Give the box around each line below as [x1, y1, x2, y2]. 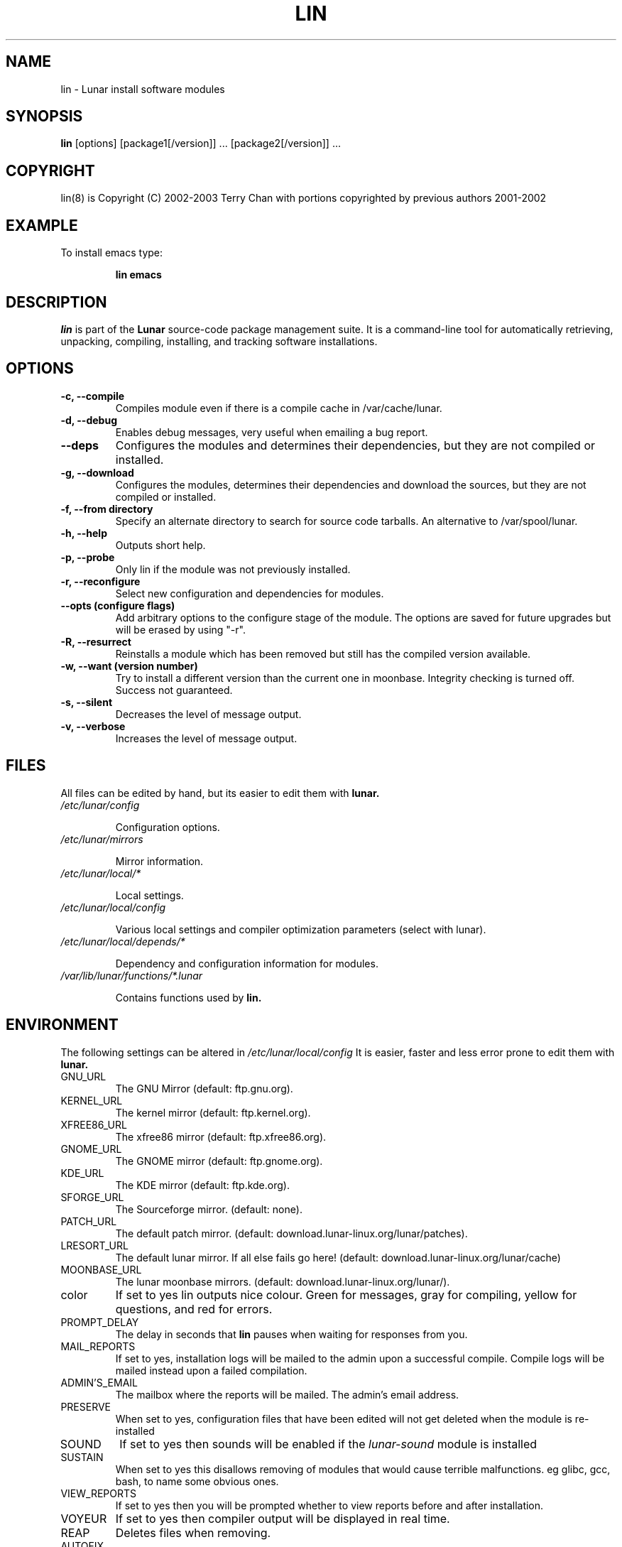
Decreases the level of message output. [115, 707, 302, 720]
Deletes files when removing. [115, 1525, 271, 1540]
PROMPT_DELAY [60, 1315, 139, 1328]
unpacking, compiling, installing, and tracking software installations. [60, 335, 378, 347]
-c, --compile [60, 389, 125, 402]
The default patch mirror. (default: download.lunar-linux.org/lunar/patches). [115, 1227, 468, 1239]
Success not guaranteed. [115, 683, 233, 696]
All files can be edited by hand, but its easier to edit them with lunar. [60, 786, 380, 799]
